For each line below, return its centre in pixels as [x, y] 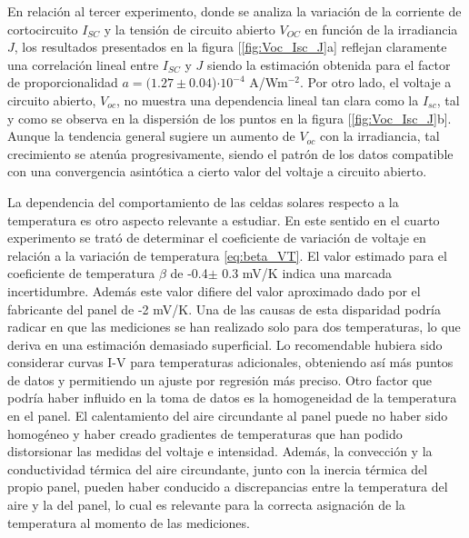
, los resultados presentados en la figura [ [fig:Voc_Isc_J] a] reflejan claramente [230, 47]
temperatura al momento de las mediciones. [129, 522]
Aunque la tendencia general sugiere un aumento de [151, 136]
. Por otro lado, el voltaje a [376, 82]
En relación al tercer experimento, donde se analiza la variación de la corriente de [234, 11]
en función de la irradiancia [381, 29]
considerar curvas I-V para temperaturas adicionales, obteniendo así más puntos [230, 362]
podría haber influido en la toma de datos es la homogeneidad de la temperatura [232, 398]
